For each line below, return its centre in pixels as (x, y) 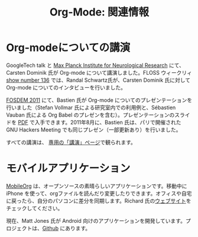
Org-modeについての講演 (68, 48)
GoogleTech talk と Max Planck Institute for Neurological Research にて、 (95, 65)
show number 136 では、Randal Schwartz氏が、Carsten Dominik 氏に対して (98, 80)
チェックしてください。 (35, 208)
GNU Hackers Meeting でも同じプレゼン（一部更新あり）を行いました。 (94, 129)
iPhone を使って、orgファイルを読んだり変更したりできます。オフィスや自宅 (99, 193)
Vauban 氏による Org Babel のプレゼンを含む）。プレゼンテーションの (90, 115)
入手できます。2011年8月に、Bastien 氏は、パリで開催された (108, 122)
